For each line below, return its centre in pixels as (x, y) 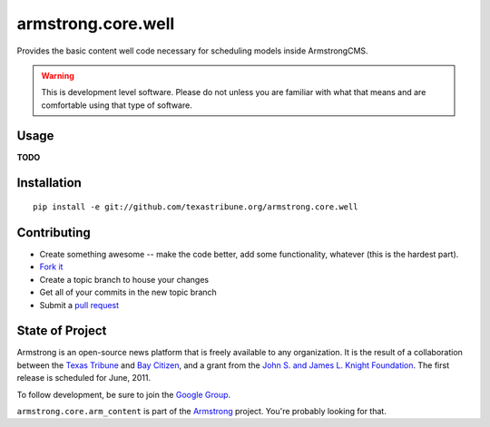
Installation (49, 183)
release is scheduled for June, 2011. (84, 378)
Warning (58, 75)
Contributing (54, 233)
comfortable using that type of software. (117, 105)
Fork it (51, 267)
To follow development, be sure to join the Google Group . (124, 394)
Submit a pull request (79, 305)
